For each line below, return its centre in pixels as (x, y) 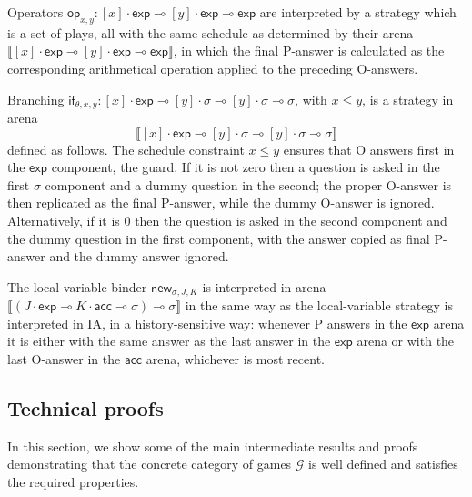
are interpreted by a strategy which (358, 12)
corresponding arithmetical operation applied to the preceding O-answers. (213, 68)
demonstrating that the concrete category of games (150, 464)
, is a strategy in (408, 99)
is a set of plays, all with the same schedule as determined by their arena (211, 32)
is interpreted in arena (264, 286)
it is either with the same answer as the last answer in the (169, 341)
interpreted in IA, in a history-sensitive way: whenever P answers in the (207, 323)
